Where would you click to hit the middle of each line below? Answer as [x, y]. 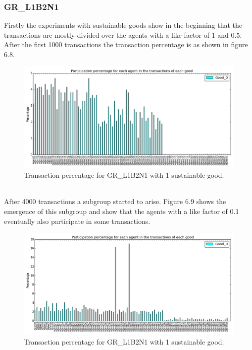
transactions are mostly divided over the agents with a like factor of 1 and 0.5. [123, 35]
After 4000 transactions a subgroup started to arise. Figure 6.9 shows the [115, 201]
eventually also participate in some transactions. [77, 221]
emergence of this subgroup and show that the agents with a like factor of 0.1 [122, 211]
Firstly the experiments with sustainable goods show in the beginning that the [123, 25]
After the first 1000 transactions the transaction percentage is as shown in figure [126, 44]
